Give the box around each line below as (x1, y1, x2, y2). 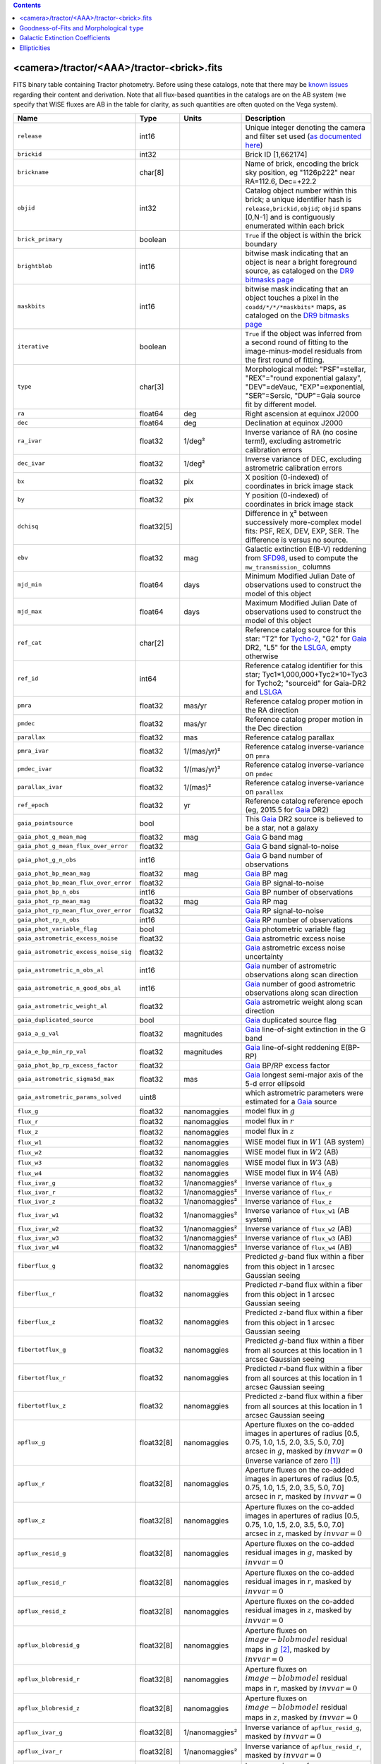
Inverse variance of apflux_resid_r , (245, 1741, 362, 1751)
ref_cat (17, 639, 42, 647)
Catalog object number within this (245, 186, 358, 195)
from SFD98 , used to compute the (245, 552, 358, 562)
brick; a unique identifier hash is (245, 194, 352, 204)
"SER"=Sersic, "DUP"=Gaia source (245, 390, 361, 400)
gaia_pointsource (17, 819, 73, 827)
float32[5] (139, 521, 173, 531)
